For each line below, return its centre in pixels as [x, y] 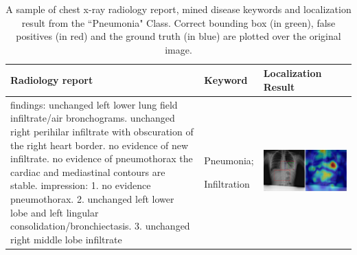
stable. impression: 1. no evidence [81, 185]
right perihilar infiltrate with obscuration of [102, 131]
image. [178, 49]
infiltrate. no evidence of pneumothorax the [102, 158]
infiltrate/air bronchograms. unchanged [93, 118]
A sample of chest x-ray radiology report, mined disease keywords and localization [178, 9]
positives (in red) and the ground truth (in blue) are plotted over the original [178, 36]
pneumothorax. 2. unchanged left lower [92, 198]
